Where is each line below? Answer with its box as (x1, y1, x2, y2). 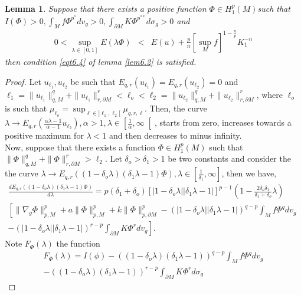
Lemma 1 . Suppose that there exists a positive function (5, 2, 207, 14)
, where (256, 88, 283, 100)
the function (56, 237, 100, 250)
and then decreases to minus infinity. (109, 129, 242, 142)
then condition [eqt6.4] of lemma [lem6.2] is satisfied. (5, 55, 197, 68)
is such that (5, 102, 47, 114)
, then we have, (221, 167, 277, 179)
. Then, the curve (144, 102, 207, 114)
